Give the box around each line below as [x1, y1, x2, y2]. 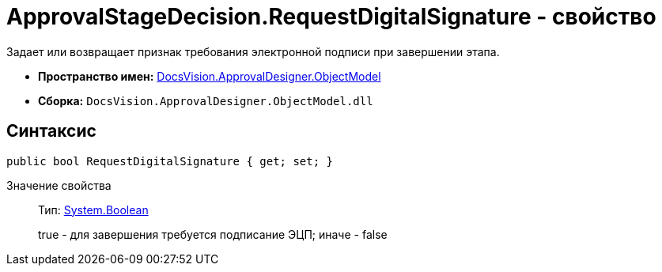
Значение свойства [6, 178, 112, 192]
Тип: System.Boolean [38, 202, 149, 217]
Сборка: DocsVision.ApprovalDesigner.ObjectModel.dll [38, 93, 373, 108]
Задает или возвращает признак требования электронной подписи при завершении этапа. [6, 44, 500, 59]
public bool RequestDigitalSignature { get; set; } [6, 154, 334, 168]
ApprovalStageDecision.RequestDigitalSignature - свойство [6, 3, 656, 30]
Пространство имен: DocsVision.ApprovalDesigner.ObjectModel [38, 69, 381, 83]
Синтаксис [6, 121, 96, 142]
